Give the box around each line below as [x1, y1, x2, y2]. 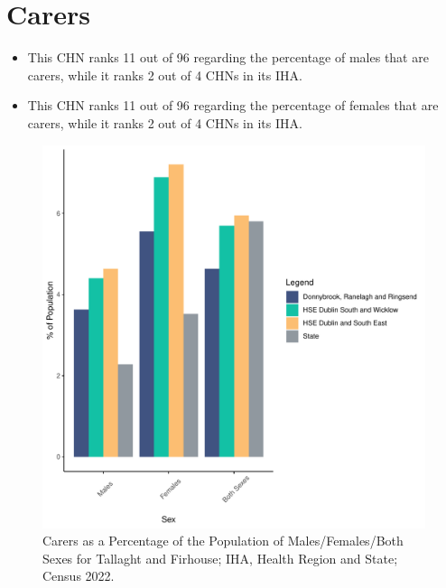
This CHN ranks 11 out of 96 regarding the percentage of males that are [27, 48, 429, 67]
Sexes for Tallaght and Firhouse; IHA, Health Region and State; [42, 548, 398, 567]
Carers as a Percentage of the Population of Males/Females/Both [42, 531, 404, 550]
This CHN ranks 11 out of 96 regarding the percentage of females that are [27, 96, 439, 115]
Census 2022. [42, 566, 115, 585]
